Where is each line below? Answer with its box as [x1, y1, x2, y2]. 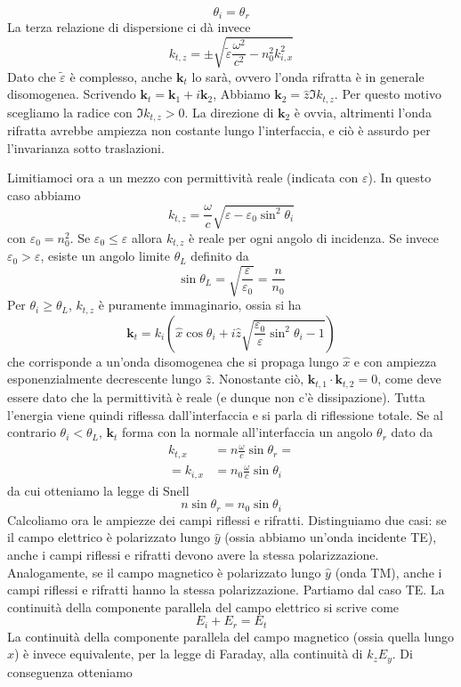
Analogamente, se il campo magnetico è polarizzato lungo [7, 562, 321, 581]
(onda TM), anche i [335, 562, 442, 581]
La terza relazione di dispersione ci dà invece [7, 18, 251, 36]
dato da [391, 423, 433, 441]
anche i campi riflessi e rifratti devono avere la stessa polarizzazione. [7, 545, 379, 563]
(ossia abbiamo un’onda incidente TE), [224, 528, 437, 546]
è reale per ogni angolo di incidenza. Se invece [189, 228, 439, 247]
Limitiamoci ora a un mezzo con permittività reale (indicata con [7, 168, 359, 187]
